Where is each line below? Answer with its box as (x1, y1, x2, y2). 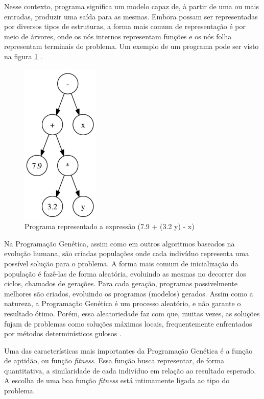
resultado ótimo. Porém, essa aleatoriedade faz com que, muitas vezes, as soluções (4, 308, 260, 318)
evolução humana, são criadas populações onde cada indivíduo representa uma (4, 248, 249, 259)
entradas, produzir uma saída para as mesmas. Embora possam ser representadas (4, 11, 258, 21)
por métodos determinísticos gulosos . (4, 328, 122, 339)
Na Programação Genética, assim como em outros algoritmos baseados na (4, 238, 235, 248)
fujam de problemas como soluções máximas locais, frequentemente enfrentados (4, 318, 252, 329)
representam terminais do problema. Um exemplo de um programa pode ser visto (4, 41, 259, 52)
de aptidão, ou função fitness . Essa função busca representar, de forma (4, 355, 224, 366)
